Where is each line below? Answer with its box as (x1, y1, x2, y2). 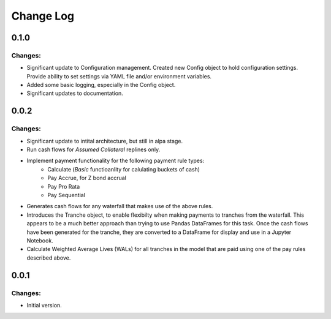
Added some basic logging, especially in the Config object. (26, 81, 176, 89)
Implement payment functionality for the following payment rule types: (26, 157, 205, 165)
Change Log (11, 9, 75, 23)
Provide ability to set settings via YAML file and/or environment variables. (26, 72, 211, 80)
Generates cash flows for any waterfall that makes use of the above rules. (26, 203, 213, 210)
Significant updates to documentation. (26, 89, 124, 97)
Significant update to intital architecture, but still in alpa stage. (26, 137, 183, 144)
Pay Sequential (47, 191, 86, 198)
